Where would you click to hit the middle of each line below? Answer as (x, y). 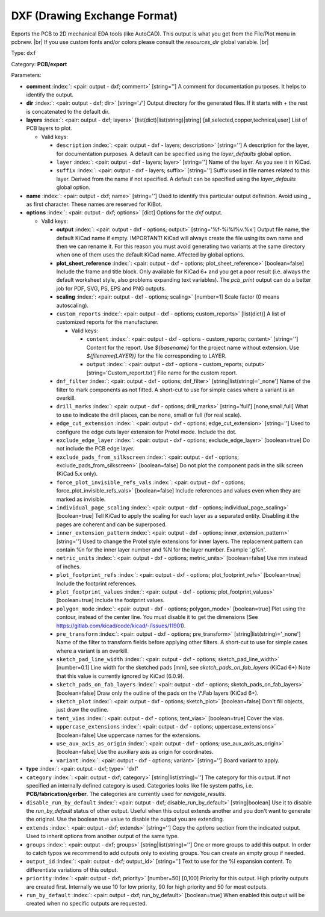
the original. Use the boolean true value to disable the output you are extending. (125, 819)
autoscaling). (73, 305)
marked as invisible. (81, 499)
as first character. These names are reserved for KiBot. (94, 204)
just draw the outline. (82, 710)
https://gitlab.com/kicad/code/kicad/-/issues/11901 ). (121, 626)
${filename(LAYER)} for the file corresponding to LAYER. (156, 356)
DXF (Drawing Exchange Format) (94, 16)
